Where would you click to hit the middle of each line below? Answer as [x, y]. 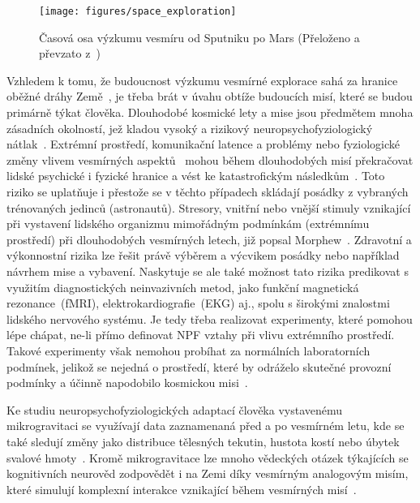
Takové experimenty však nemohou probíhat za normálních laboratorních [189, 350]
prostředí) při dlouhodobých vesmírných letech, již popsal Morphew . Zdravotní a [209, 239]
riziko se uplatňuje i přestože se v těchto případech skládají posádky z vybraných [208, 191]
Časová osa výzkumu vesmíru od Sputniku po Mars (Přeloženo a [199, 37]
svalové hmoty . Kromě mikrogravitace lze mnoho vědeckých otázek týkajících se [208, 457]
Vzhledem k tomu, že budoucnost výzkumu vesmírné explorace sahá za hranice [202, 80]
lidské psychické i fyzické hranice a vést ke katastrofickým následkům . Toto [196, 176]
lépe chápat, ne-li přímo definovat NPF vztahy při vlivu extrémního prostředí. [201, 335]
